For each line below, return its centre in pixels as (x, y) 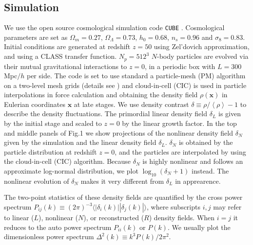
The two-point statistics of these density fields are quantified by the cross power (123, 197)
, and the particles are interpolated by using (180, 151)
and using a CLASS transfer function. (60, 56)
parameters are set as (36, 37)
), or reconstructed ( (114, 218)
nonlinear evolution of (37, 181)
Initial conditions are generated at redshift (67, 46)
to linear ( (19, 218)
